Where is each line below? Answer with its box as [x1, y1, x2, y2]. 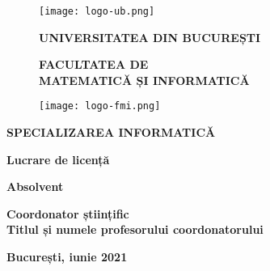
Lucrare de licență [6, 150, 110, 167]
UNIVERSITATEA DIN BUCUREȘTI [39, 28, 261, 45]
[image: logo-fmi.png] [39, 100, 161, 112]
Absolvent [6, 178, 64, 195]
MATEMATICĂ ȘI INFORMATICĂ [39, 71, 250, 88]
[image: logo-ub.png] [39, 6, 155, 17]
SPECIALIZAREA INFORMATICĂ [6, 124, 216, 141]
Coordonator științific [6, 205, 129, 222]
